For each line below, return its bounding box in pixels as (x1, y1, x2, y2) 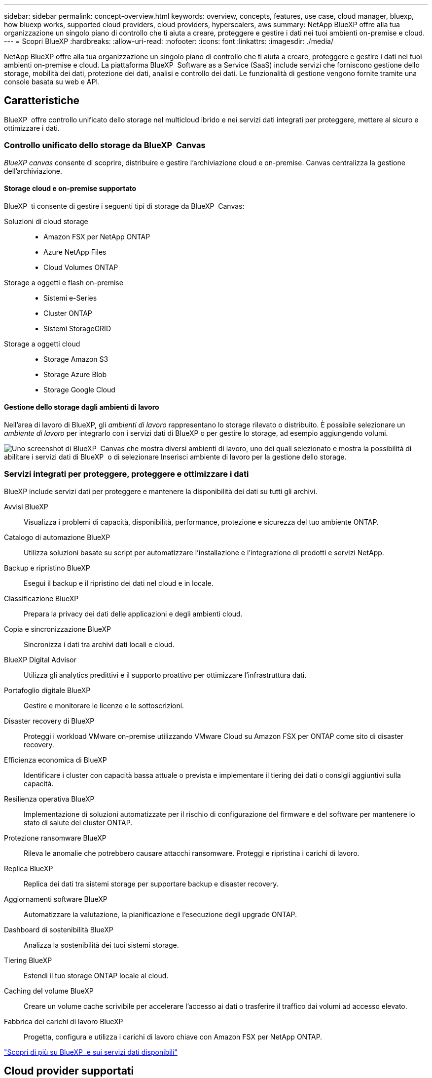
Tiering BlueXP (4, 956, 52, 964)
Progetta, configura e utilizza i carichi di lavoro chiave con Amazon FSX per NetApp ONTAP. (24, 1032, 323, 1041)
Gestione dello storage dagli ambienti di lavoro (4, 403, 159, 412)
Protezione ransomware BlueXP (4, 833, 107, 842)
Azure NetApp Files (43, 247, 107, 256)
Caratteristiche (4, 94, 80, 107)
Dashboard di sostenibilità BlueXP (4, 925, 113, 934)
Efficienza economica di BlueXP (4, 755, 107, 764)
